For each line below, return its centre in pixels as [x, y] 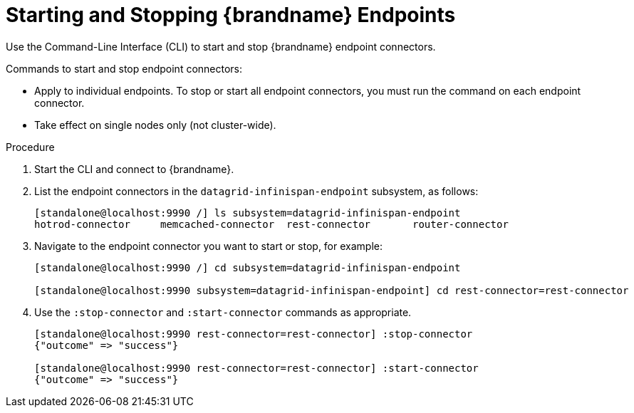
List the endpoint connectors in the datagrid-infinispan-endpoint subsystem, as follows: [256, 191]
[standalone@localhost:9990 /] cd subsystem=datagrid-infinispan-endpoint [248, 267]
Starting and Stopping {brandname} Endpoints [231, 15]
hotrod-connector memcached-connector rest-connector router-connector [271, 224]
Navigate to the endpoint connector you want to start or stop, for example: [208, 246]
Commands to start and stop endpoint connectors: [124, 68]
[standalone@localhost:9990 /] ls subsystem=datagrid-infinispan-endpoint [248, 213]
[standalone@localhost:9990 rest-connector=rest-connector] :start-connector [256, 368]
